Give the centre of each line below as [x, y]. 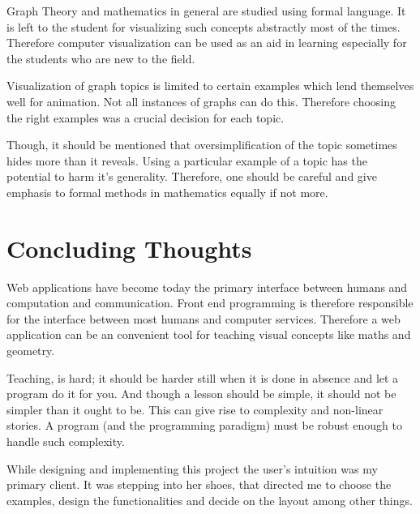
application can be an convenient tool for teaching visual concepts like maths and [209, 334]
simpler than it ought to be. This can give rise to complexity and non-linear [195, 409]
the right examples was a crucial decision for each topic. [146, 117]
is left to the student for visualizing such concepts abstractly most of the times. [204, 26]
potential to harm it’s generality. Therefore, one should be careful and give [192, 176]
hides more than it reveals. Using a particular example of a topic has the [187, 160]
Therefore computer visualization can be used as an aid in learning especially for [207, 43]
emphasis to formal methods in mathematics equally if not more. [167, 192]
